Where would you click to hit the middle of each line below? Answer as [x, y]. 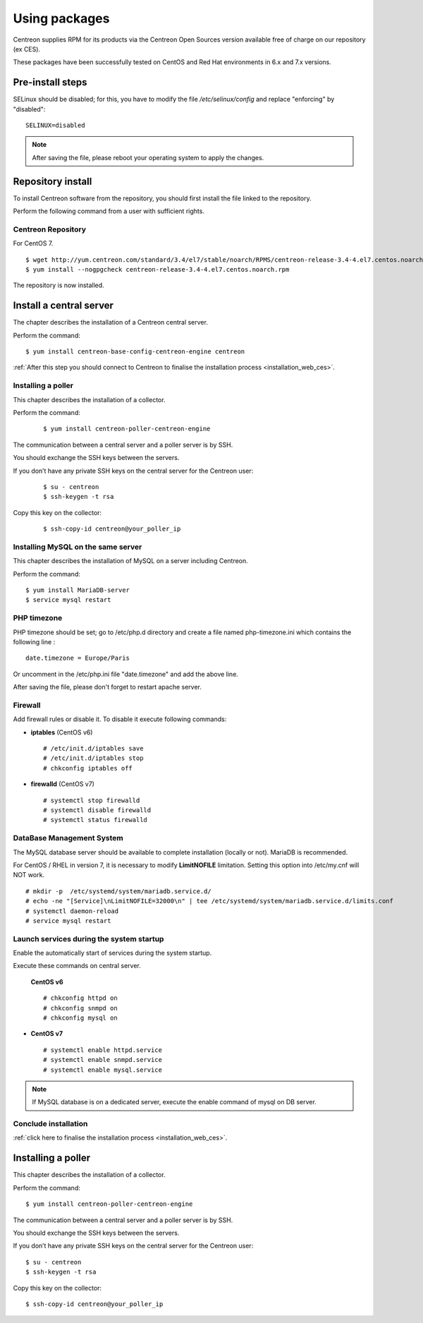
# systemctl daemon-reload [72, 911]
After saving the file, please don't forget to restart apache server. [108, 687]
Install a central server [63, 306]
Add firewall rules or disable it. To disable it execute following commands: [120, 719]
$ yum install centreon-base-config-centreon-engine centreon [135, 352]
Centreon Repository [49, 229]
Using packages [61, 18]
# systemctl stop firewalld [92, 800]
